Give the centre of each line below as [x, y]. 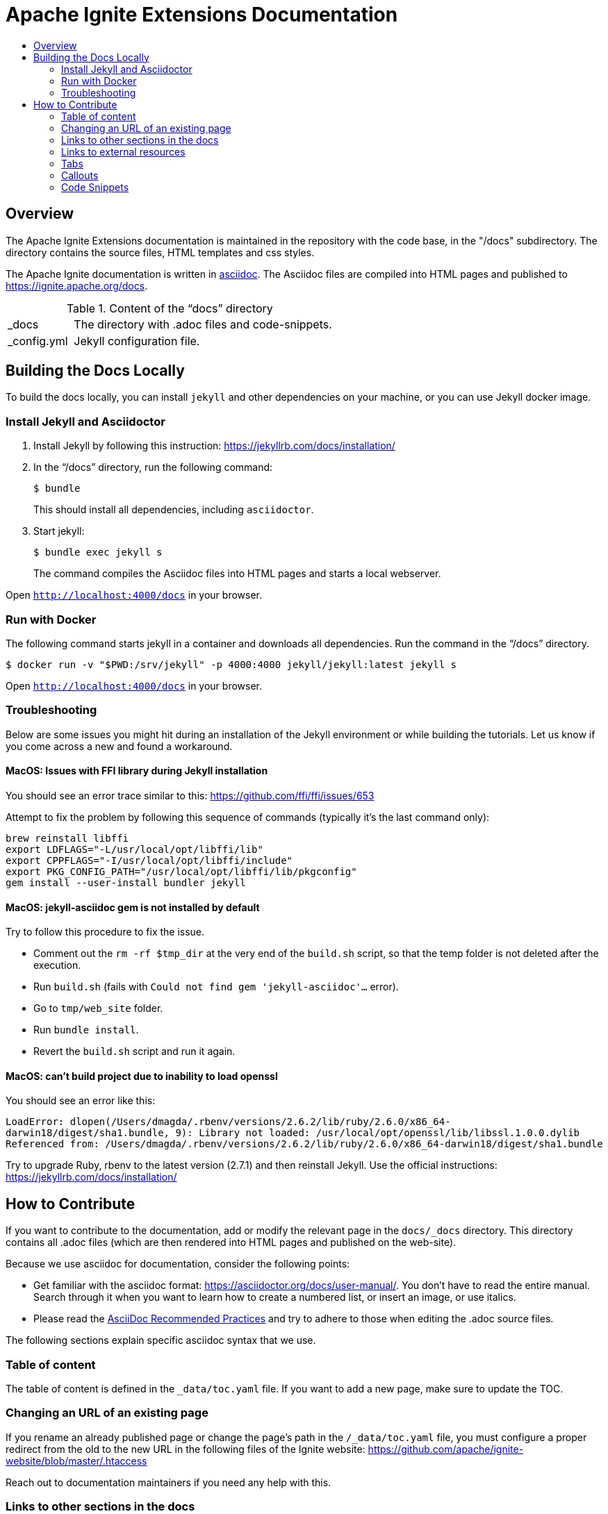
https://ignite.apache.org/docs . [77, 285]
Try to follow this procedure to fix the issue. [105, 932]
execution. [57, 965]
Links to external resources [123, 151]
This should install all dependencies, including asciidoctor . [174, 510]
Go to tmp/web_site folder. [98, 1008]
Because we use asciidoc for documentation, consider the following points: [178, 1264]
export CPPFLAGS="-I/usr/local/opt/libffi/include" [149, 860]
